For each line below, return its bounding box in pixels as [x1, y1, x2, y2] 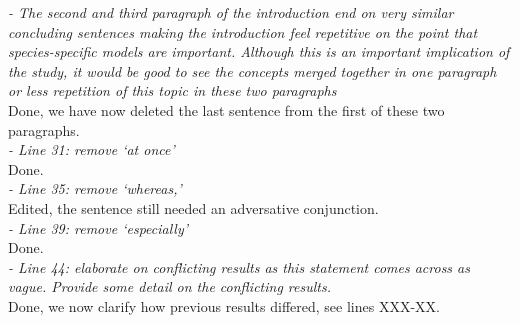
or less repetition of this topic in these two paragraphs [8, 80, 337, 101]
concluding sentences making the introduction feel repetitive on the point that [8, 21, 478, 42]
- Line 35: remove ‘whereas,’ [8, 178, 182, 199]
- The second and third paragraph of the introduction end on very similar [8, 2, 454, 22]
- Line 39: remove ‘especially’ [8, 217, 189, 238]
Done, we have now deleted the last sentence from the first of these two [8, 99, 445, 120]
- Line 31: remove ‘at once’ [8, 139, 175, 160]
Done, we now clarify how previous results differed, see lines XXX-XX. [8, 295, 440, 316]
